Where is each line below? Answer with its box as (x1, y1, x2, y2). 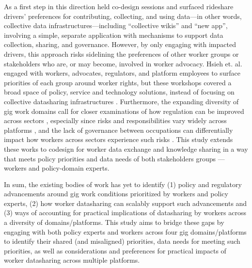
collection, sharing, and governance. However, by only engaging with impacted (4, 39, 236, 49)
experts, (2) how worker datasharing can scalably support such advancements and (4, 198, 247, 208)
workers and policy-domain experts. (4, 163, 110, 173)
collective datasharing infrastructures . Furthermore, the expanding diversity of (4, 96, 239, 106)
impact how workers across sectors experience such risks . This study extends (4, 134, 233, 144)
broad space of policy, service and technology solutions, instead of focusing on (4, 87, 235, 97)
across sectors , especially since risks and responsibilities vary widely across (4, 115, 227, 126)
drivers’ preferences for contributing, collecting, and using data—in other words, (4, 11, 242, 21)
